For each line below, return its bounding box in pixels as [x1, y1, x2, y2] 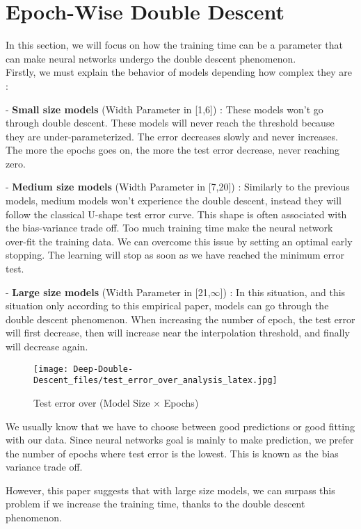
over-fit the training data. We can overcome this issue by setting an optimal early [6, 234, 353, 248]
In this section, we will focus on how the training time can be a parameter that [6, 38, 343, 52]
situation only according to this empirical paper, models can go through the [6, 298, 329, 313]
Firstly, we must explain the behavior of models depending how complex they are [6, 65, 352, 79]
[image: [33, 364, 69, 374]
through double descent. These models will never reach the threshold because [6, 115, 335, 130]
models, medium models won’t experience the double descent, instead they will [6, 193, 342, 208]
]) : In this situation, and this [220, 284, 346, 299]
